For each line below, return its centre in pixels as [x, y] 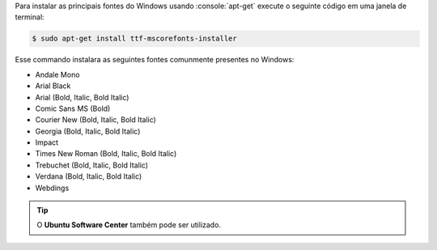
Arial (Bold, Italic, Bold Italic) [82, 97]
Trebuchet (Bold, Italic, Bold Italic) [92, 165]
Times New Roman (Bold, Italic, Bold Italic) [106, 154]
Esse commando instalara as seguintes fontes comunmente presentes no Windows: [155, 60]
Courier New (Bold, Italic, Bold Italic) [96, 120]
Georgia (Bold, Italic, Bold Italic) [88, 131]
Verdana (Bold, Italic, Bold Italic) [89, 176]
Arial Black [53, 86]
